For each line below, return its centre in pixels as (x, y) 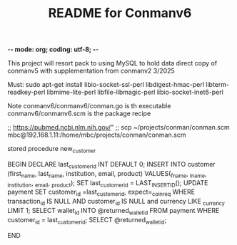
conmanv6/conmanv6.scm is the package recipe (79, 114)
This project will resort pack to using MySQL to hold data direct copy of (112, 63)
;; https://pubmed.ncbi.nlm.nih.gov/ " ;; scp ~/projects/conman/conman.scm (118, 127)
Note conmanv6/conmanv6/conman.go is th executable (89, 106)
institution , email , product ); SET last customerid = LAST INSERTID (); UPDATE (108, 183)
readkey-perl (26, 92)
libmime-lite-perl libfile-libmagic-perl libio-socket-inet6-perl (135, 92)
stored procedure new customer (52, 150)
